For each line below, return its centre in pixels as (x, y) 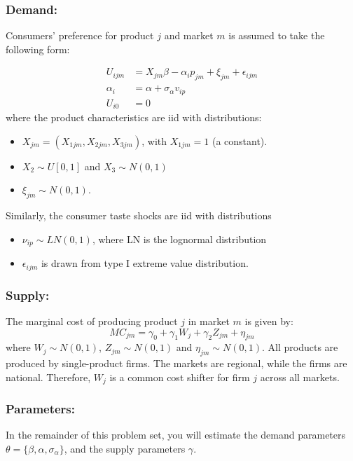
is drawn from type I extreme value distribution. (145, 263)
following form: (38, 49)
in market (209, 321)
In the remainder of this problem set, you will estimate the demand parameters (176, 435)
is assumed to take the (277, 35)
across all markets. (300, 377)
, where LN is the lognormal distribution (179, 239)
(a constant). (240, 140)
